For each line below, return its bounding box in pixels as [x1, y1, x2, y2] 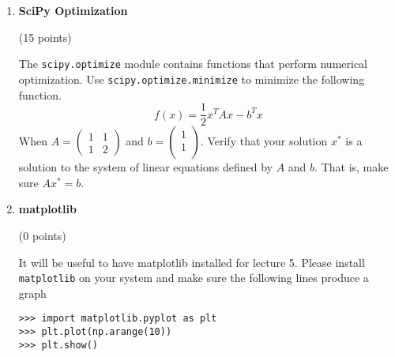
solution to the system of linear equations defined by [18, 159, 273, 175]
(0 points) [18, 227, 66, 243]
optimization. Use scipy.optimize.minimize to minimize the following [18, 70, 365, 87]
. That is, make [314, 159, 389, 175]
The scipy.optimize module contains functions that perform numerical [18, 55, 367, 72]
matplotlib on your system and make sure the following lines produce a [18, 269, 369, 286]
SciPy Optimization [18, 2, 128, 18]
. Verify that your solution [200, 133, 328, 149]
